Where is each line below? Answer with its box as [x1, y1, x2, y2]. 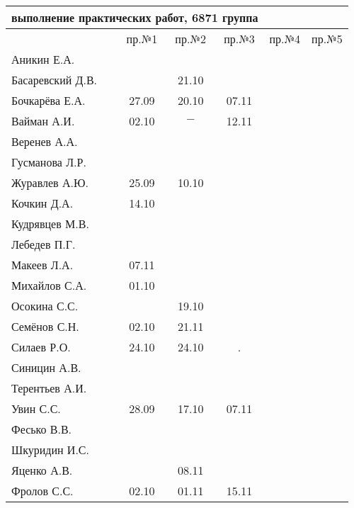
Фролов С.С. [11, 482, 74, 499]
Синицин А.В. [11, 359, 81, 376]
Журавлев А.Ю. [11, 174, 88, 191]
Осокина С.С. [11, 298, 79, 314]
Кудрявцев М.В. [11, 215, 89, 232]
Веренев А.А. [11, 133, 78, 149]
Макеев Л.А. [11, 256, 74, 273]
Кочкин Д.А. [11, 195, 74, 211]
